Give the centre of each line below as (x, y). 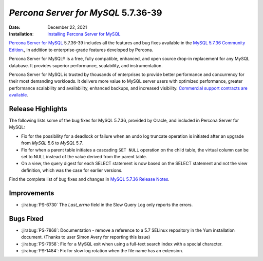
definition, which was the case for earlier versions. (72, 170)
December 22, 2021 (67, 27)
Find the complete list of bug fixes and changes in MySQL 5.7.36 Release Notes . (89, 179)
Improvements (32, 193)
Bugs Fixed (26, 218)
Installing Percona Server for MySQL (84, 34)
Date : (15, 27)
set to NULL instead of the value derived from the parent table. (84, 156)
